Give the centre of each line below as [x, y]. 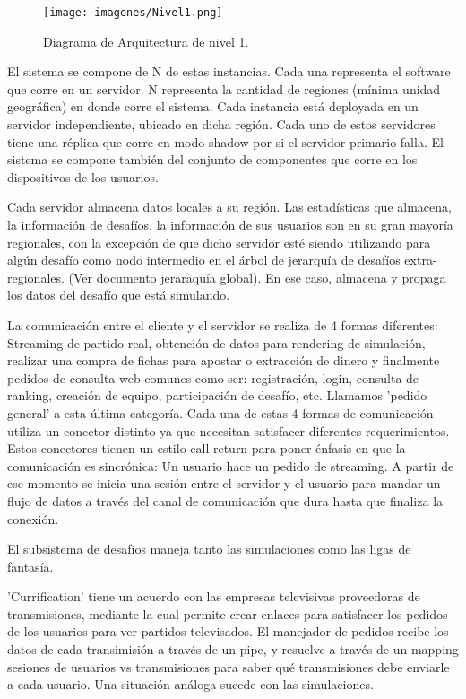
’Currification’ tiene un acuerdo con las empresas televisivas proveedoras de [214, 596]
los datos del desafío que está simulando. [119, 295]
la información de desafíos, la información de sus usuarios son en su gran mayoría [230, 224]
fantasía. [30, 566]
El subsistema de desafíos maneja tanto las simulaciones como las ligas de [209, 549]
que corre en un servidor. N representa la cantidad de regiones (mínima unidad [224, 88]
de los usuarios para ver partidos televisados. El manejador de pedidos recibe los [228, 631]
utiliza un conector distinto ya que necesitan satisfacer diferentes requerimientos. [229, 430]
